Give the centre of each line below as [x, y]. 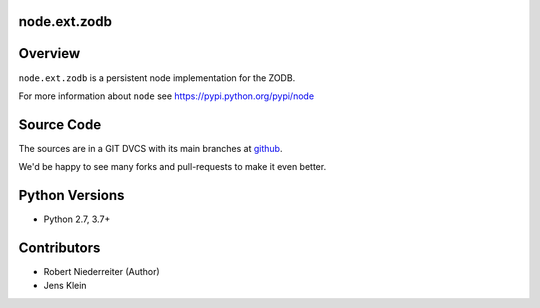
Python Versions [71, 195]
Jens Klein [65, 286]
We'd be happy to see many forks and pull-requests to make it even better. [172, 167]
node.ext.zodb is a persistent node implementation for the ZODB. [157, 77]
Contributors [59, 247]
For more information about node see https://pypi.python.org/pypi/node [166, 96]
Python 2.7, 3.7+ [77, 219]
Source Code [60, 124]
